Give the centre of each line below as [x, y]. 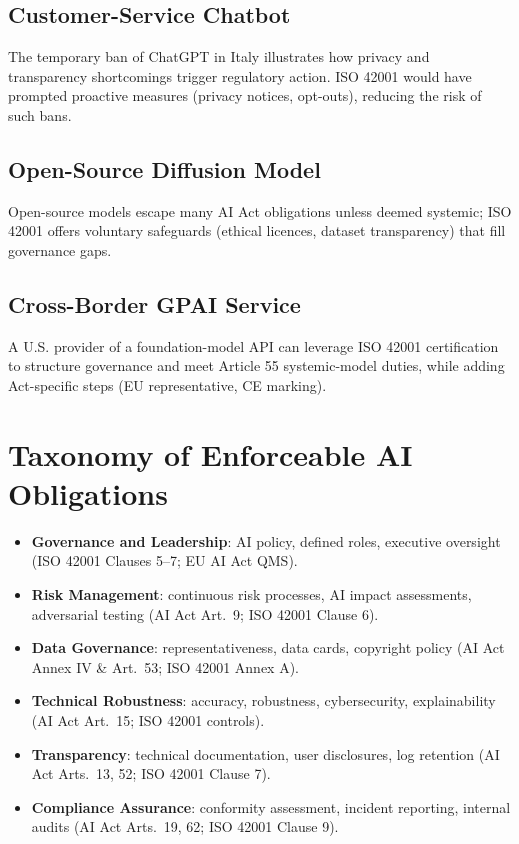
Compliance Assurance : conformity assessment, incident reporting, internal [271, 806]
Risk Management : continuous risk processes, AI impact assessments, [251, 594]
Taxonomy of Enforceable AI [210, 453]
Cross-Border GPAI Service [154, 303]
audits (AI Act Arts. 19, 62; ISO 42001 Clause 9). [185, 826]
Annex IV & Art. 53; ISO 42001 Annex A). [165, 666]
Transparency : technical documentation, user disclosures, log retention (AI [265, 753]
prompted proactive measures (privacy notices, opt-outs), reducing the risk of [245, 95]
